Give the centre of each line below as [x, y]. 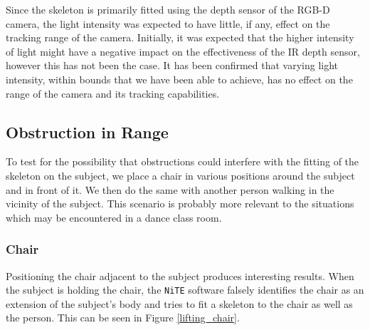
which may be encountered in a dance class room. [114, 217]
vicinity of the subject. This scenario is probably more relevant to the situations [180, 203]
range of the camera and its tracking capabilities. [113, 93]
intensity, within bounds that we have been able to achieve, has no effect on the [179, 79]
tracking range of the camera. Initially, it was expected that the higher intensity [180, 37]
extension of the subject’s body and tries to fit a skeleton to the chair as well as [179, 303]
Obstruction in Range [87, 132]
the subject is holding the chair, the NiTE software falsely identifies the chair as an [185, 290]
